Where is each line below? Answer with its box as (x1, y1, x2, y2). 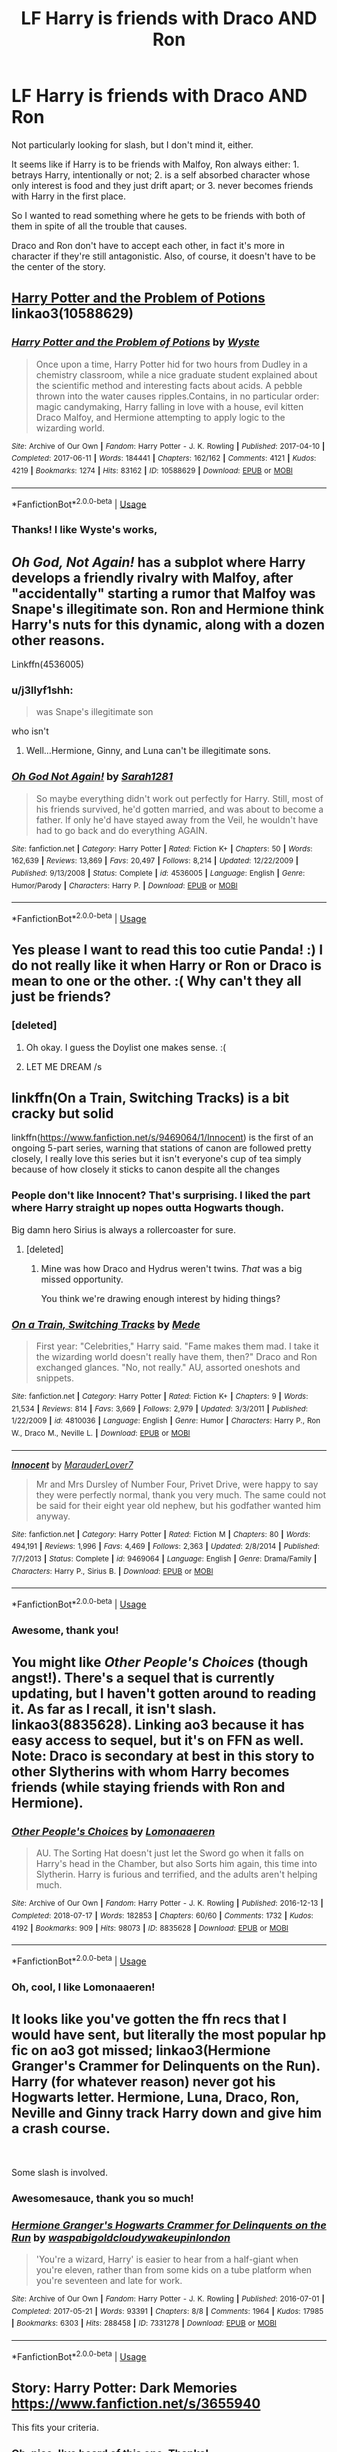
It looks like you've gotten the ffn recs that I (11, 2011, 287, 2028)
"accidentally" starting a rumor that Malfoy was (11, 585, 316, 602)
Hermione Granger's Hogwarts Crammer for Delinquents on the (11, 2218, 327, 2232)
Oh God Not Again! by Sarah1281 (11, 770, 174, 784)
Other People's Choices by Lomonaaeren (11, 1825, 216, 1839)
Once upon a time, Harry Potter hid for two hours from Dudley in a (35, 358, 308, 370)
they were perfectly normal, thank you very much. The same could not (35, 1488, 326, 1501)
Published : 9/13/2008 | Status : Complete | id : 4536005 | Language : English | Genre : (11, 868, 306, 878)
